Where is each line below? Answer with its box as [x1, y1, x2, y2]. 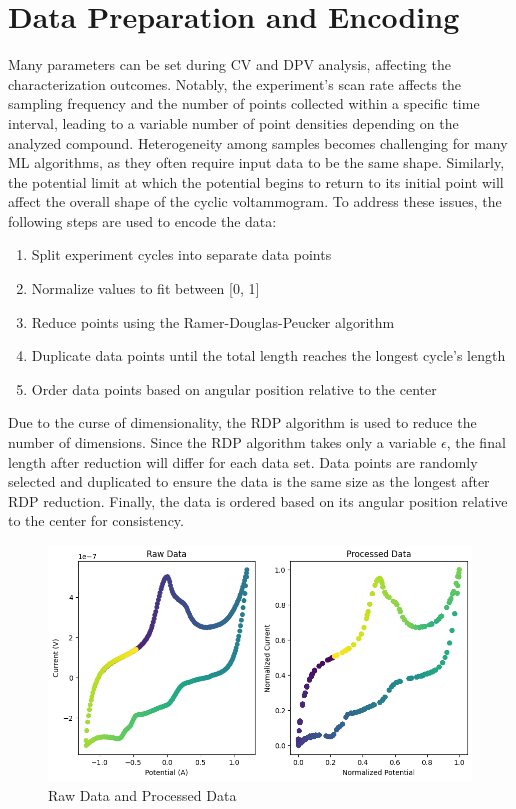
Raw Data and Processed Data [48, 784, 237, 805]
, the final [446, 432, 506, 453]
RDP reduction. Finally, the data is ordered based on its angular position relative [8, 490, 508, 511]
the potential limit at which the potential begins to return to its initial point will [8, 171, 504, 192]
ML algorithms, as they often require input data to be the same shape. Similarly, [8, 152, 505, 173]
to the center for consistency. [8, 510, 184, 531]
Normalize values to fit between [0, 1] [31, 278, 260, 299]
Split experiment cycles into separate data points [31, 244, 332, 265]
